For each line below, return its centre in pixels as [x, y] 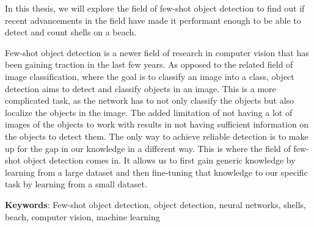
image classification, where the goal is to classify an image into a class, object [150, 76]
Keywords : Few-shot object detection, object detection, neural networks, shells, [155, 204]
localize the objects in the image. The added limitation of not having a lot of [149, 112]
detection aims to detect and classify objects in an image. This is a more [141, 88]
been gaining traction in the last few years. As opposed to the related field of [149, 64]
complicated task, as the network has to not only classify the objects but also [150, 100]
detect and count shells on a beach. [71, 32]
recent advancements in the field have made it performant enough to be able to [153, 20]
